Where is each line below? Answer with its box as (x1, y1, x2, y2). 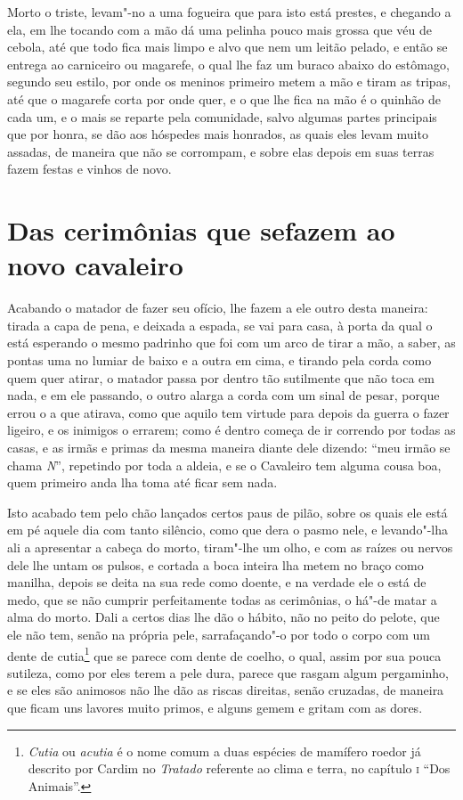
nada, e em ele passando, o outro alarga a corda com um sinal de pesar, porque (7, 386, 440, 404)
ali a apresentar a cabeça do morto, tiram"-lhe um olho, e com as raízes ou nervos (7, 537, 453, 556)
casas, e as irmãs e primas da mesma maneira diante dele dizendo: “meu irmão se (7, 438, 451, 456)
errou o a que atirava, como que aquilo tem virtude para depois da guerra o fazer (7, 403, 450, 421)
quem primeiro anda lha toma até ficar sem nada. (7, 473, 278, 492)
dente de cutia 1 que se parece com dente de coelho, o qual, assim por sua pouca (7, 643, 442, 665)
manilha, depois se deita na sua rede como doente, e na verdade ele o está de (7, 573, 426, 592)
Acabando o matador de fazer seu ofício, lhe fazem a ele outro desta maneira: (7, 298, 428, 317)
